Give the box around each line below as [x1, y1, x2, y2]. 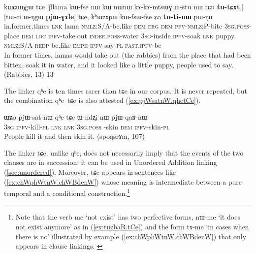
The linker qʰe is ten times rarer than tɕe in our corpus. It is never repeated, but [4, 85, 247, 95]
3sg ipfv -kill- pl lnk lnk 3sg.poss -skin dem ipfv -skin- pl [4, 121, 170, 131]
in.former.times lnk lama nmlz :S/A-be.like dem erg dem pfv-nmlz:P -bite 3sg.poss [4, 21, 249, 31]
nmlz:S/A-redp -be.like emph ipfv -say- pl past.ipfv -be [4, 40, 161, 50]
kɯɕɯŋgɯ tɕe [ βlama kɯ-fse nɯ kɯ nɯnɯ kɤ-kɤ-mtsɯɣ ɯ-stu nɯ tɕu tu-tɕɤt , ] [4, 1, 244, 11]
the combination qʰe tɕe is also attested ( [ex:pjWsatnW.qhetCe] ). [4, 95, 201, 105]
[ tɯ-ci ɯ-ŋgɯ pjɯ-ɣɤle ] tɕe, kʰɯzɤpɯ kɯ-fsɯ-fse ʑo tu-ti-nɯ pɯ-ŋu [4, 11, 213, 21]
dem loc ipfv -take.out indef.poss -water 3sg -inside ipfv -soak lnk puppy [21, 30, 235, 40]
